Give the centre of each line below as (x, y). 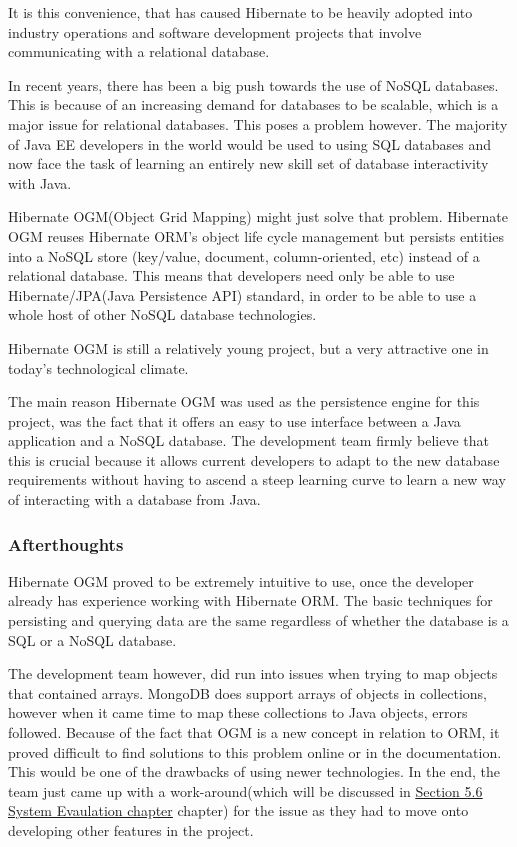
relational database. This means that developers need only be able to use (231, 275)
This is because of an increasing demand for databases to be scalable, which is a (253, 104)
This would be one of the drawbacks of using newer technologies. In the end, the (254, 771)
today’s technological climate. (98, 367)
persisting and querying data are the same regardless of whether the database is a (258, 620)
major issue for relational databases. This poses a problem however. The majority (258, 123)
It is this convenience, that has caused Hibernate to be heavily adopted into (240, 12)
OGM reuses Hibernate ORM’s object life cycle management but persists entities (256, 235)
